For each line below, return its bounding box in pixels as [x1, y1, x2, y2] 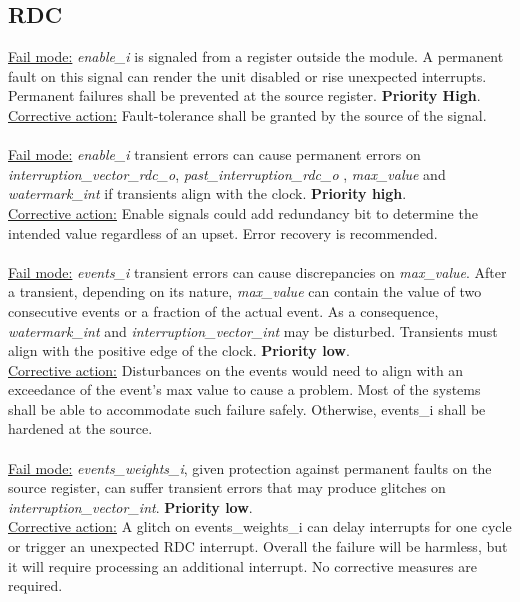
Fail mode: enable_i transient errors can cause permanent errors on [8, 144, 421, 165]
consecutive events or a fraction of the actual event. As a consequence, [8, 300, 439, 321]
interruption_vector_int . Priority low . [8, 496, 253, 517]
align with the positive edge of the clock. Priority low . [8, 340, 350, 361]
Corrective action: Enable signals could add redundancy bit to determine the [8, 202, 478, 223]
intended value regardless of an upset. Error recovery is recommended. [8, 222, 438, 243]
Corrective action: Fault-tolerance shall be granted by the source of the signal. [8, 104, 487, 125]
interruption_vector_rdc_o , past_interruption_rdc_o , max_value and [8, 163, 446, 184]
